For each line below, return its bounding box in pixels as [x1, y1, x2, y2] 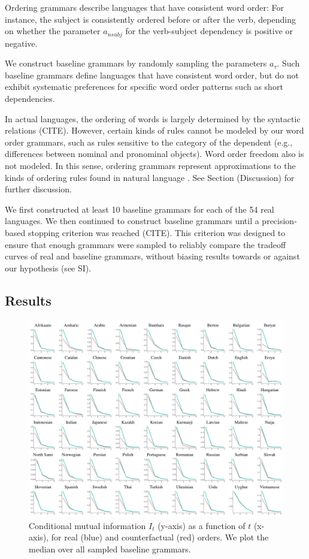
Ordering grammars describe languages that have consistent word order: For [5, 1, 284, 13]
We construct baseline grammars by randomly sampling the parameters [5, 57, 267, 70]
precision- [262, 214, 297, 227]
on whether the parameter [5, 25, 101, 37]
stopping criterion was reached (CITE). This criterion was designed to [28, 226, 286, 238]
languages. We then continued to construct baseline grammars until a [5, 214, 259, 227]
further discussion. [5, 183, 72, 195]
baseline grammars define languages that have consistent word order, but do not [5, 68, 299, 81]
